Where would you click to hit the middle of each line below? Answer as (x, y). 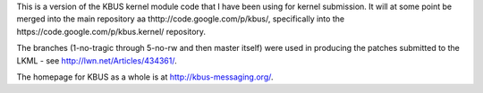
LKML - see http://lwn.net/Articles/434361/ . (97, 60)
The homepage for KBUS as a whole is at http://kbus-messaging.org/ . (145, 77)
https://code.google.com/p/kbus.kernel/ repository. (111, 31)
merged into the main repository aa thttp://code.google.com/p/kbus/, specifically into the (180, 19)
